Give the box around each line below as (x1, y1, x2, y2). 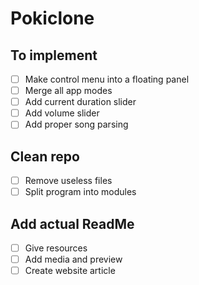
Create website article (24, 265, 116, 277)
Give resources (24, 242, 88, 254)
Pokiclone (10, 7, 95, 30)
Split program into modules (24, 186, 137, 198)
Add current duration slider (24, 96, 137, 108)
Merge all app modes (24, 85, 113, 97)
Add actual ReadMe (10, 215, 135, 232)
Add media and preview (24, 253, 123, 266)
